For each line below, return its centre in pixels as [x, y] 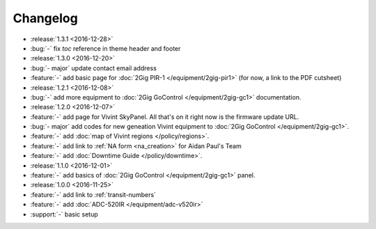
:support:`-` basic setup [64, 214]
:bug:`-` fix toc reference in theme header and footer [105, 48]
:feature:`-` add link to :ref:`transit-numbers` [93, 194]
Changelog [45, 18]
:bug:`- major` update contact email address [93, 68]
